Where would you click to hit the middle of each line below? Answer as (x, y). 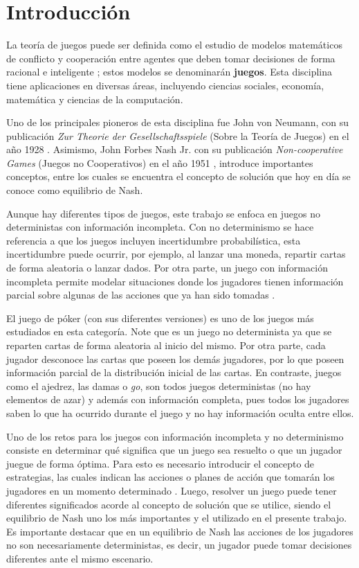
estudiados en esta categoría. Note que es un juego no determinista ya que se (169, 331)
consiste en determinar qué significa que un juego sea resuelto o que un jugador (174, 450)
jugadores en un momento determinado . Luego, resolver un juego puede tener (172, 490)
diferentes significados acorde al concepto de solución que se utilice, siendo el (169, 504)
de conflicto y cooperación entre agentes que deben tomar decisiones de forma (171, 58)
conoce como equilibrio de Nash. (75, 190)
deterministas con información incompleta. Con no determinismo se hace (160, 227)
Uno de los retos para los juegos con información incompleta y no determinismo (175, 436)
